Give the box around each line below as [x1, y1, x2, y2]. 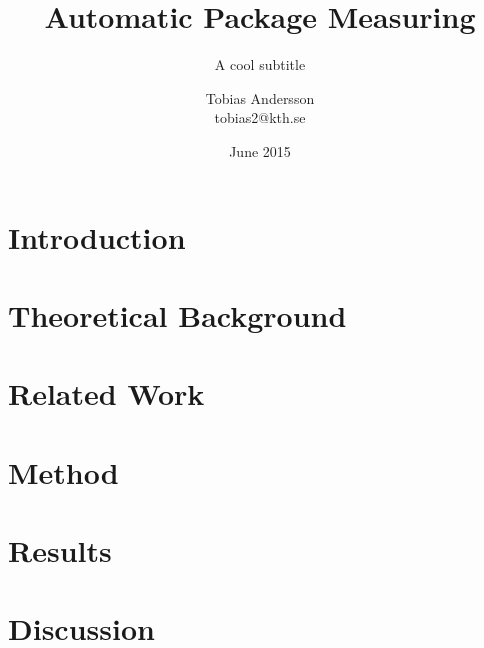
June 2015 [229, 140, 291, 161]
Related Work [8, 373, 205, 414]
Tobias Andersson [205, 87, 315, 108]
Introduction [8, 216, 186, 257]
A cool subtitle [214, 54, 306, 75]
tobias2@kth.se [214, 107, 306, 128]
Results [8, 530, 112, 570]
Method [8, 451, 119, 492]
